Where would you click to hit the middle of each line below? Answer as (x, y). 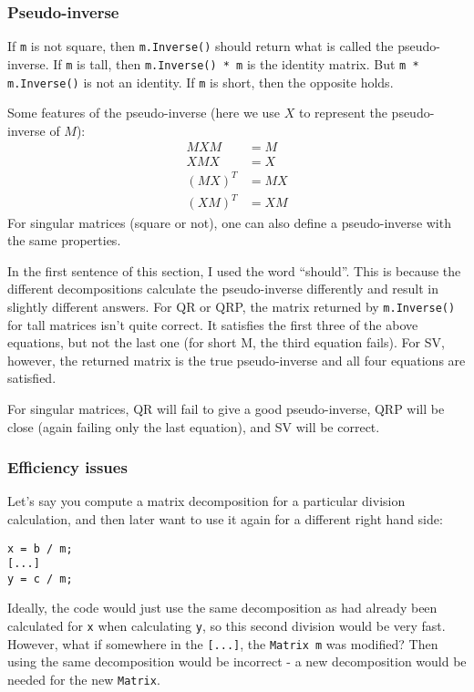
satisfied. (32, 378)
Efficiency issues (67, 467)
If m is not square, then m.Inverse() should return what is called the (201, 46)
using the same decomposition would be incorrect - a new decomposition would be (237, 661)
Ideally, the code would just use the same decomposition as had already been (222, 608)
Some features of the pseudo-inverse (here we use (144, 113)
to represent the (343, 113)
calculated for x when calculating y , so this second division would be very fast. (227, 626)
